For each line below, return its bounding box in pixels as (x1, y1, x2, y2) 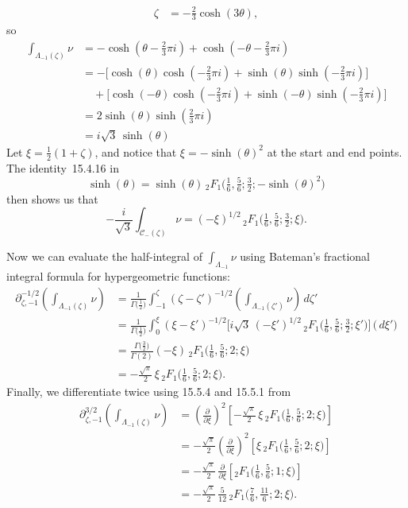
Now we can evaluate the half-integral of (6, 247, 202, 264)
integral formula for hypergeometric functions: (6, 268, 230, 285)
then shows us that (6, 190, 98, 207)
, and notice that (94, 143, 177, 160)
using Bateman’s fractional (240, 247, 371, 264)
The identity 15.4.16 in (6, 159, 119, 176)
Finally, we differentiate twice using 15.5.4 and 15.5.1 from (6, 383, 291, 400)
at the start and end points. (267, 143, 402, 160)
